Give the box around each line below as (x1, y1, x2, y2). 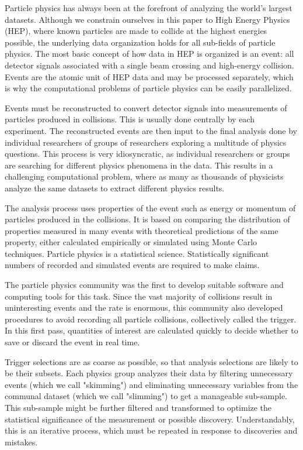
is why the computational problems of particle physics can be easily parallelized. (5, 82, 292, 94)
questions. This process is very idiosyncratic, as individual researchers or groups (5, 147, 290, 160)
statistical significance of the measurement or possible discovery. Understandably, (5, 413, 295, 425)
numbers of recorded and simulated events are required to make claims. (5, 259, 260, 271)
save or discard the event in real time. (5, 336, 140, 348)
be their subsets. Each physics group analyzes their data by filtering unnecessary (5, 367, 293, 379)
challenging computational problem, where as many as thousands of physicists (5, 170, 284, 183)
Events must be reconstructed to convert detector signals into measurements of (5, 101, 287, 114)
